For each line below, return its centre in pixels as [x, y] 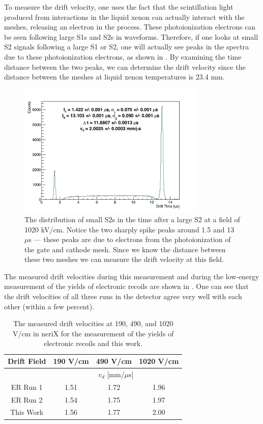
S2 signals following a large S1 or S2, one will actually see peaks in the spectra [127, 47]
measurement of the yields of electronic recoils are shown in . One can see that [126, 286]
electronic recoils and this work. [93, 343]
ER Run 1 [27, 387]
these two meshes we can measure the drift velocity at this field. [124, 259]
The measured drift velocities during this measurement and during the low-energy [132, 276]
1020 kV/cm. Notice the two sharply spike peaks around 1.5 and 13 [129, 229]
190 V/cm [71, 361]
